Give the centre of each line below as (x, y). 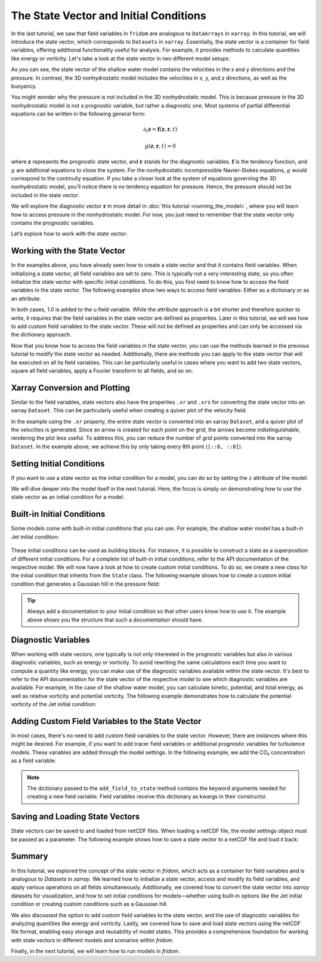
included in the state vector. (45, 195)
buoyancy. (24, 86)
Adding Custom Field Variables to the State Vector (106, 721)
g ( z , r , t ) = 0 (160, 146)
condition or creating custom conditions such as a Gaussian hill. (89, 904)
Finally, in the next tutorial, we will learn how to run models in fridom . (95, 951)
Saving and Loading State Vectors (75, 817)
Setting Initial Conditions (58, 463)
